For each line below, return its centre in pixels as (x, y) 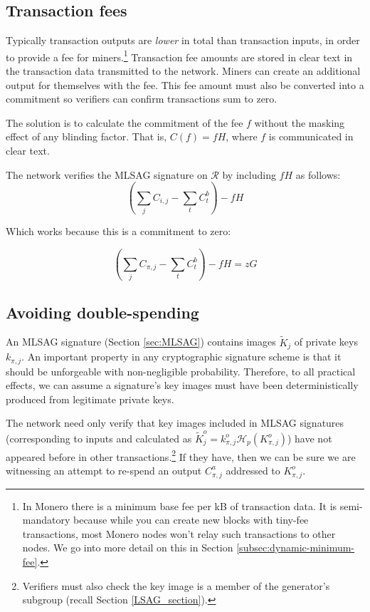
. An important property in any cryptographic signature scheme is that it (181, 357)
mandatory (46, 520)
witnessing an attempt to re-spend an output (104, 470)
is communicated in (311, 136)
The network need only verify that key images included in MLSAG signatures (175, 423)
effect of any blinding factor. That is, (86, 136)
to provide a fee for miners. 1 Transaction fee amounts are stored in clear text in (179, 56)
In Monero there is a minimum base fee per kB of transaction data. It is (180, 505)
